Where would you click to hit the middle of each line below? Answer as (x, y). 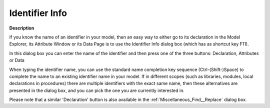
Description (22, 28)
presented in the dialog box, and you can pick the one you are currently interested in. (97, 90)
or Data (17, 60)
